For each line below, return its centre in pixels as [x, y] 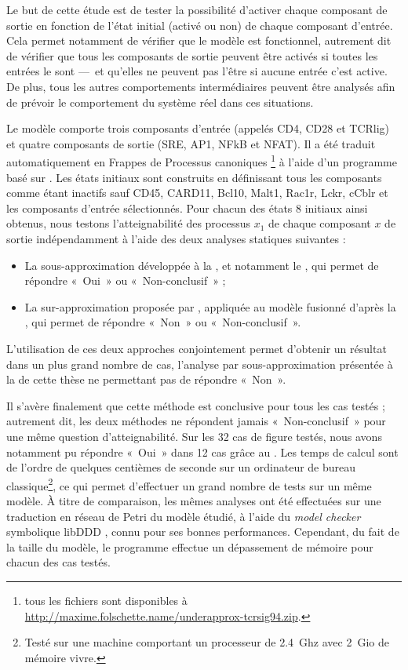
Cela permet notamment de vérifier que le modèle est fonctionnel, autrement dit [199, 40]
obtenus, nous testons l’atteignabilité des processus [128, 223]
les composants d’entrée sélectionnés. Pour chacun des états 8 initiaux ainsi [187, 208]
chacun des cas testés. [58, 562]
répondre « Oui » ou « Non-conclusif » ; [125, 280]
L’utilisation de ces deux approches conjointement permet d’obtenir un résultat [197, 348]
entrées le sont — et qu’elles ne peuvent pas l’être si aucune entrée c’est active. [197, 71]
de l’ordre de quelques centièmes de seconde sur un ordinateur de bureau [181, 467]
